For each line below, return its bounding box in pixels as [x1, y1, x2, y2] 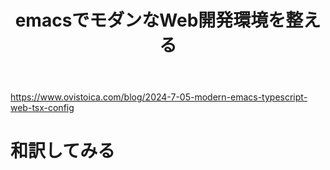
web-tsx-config [10, 102, 75, 114]
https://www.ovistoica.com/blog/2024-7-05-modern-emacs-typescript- [10, 91, 308, 103]
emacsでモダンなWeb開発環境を [14, 9, 287, 32]
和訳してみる [10, 140, 116, 163]
